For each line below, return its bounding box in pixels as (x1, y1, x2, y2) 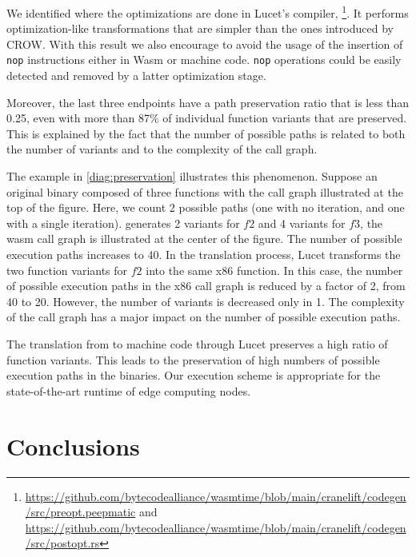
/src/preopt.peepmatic (25, 503, 136, 520)
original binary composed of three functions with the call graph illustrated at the (6, 183, 403, 200)
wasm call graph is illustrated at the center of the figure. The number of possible (6, 230, 402, 247)
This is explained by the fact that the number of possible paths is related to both (6, 125, 406, 141)
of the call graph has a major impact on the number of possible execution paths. (6, 308, 401, 325)
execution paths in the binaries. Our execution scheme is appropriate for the (6, 367, 381, 384)
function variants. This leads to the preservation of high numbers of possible (6, 351, 380, 368)
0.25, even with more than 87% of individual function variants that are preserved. (6, 109, 407, 126)
